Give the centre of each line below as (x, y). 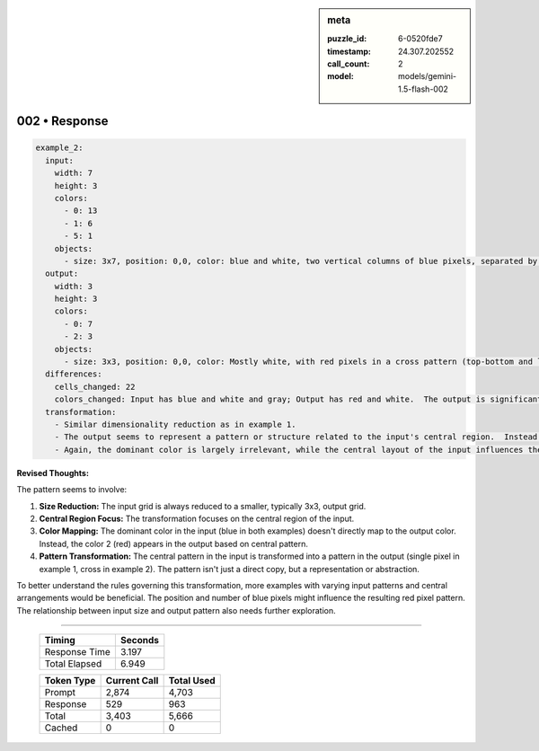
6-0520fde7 (421, 39)
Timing (60, 641)
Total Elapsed (73, 664)
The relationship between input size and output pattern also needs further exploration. (176, 610)
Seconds (139, 641)
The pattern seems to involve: (72, 490)
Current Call (132, 681)
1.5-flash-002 (424, 89)
